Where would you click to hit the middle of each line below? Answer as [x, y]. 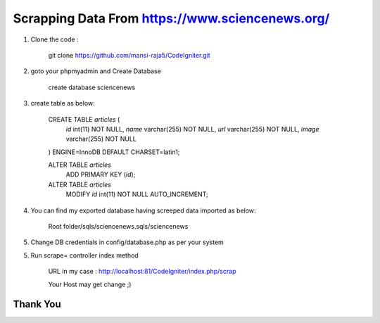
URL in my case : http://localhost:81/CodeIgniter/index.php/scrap [142, 272]
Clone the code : [55, 39]
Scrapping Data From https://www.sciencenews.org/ [171, 18]
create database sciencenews [92, 87]
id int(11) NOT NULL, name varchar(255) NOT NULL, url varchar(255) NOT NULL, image [192, 129]
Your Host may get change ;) [90, 284]
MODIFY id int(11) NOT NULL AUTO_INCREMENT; [137, 194]
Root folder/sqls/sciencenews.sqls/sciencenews [118, 227]
